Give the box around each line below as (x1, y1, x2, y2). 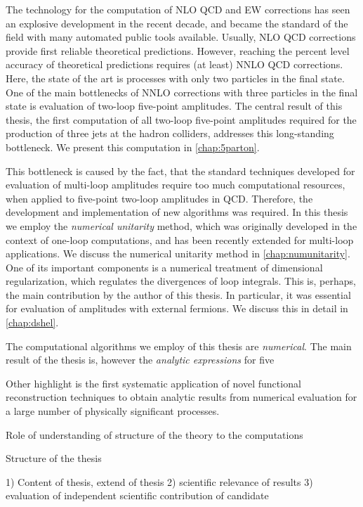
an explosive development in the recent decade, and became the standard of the (6, 15, 348, 30)
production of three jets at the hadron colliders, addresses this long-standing (6, 126, 334, 141)
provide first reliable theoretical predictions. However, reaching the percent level (6, 43, 350, 58)
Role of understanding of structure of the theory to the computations (6, 427, 303, 442)
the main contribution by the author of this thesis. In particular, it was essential (6, 287, 351, 302)
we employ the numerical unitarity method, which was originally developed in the (6, 218, 357, 233)
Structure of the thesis (6, 451, 102, 466)
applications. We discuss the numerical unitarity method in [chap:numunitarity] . (6, 246, 350, 261)
